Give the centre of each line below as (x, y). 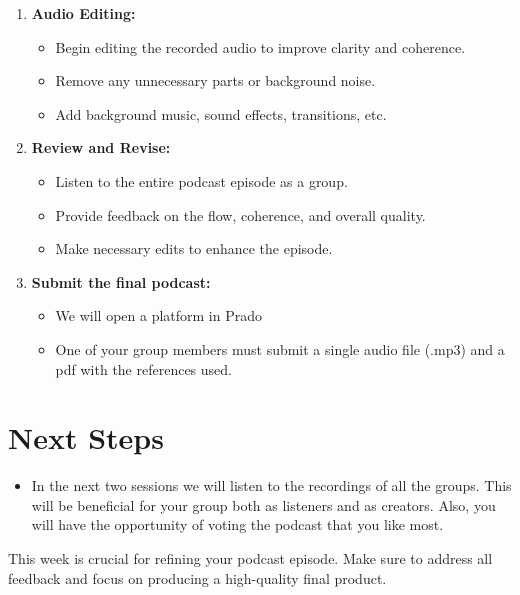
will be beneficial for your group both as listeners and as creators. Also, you (263, 504)
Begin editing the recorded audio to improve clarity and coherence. (260, 46)
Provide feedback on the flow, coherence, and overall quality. (240, 214)
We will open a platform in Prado (159, 315)
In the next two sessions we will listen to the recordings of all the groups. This (271, 485)
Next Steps (86, 437)
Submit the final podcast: (121, 281)
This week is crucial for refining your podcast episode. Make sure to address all (250, 558)
